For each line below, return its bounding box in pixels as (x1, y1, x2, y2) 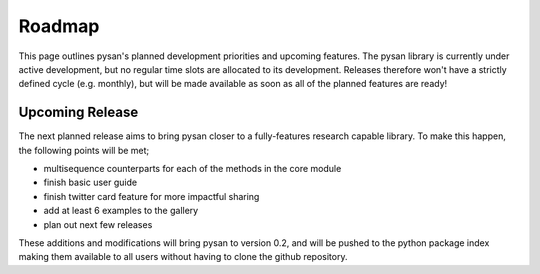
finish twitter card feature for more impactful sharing (43, 190, 260, 202)
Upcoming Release (18, 104, 139, 121)
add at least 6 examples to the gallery (43, 205, 199, 217)
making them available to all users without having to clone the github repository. (18, 251, 348, 263)
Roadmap (18, 15, 100, 37)
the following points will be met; (18, 144, 150, 156)
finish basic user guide (43, 176, 138, 189)
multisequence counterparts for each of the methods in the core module (43, 163, 342, 175)
